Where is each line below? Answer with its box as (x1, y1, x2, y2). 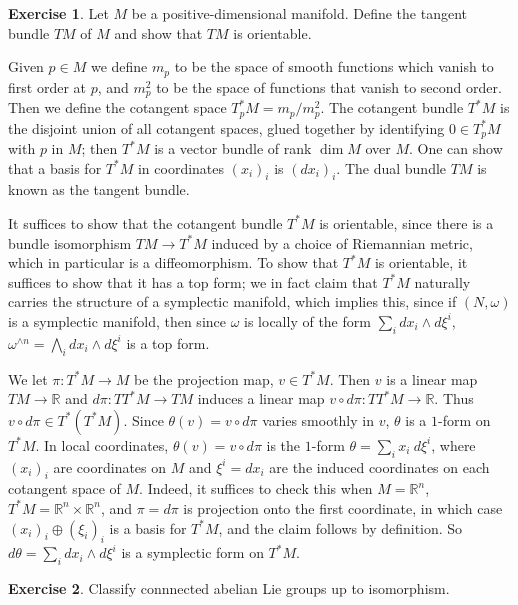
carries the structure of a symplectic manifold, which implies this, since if (8, 291, 457, 312)
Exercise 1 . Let (8, 3, 109, 23)
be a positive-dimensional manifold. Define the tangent (131, 3, 467, 23)
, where (431, 434, 476, 455)
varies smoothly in (262, 409, 374, 430)
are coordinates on (53, 456, 167, 477)
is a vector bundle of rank (154, 138, 312, 158)
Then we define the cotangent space (8, 97, 227, 118)
